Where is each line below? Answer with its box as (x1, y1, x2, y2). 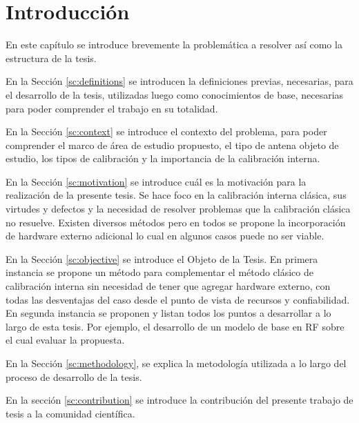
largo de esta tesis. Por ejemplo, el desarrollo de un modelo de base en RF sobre (6, 319, 345, 333)
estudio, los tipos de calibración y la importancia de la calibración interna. (6, 151, 320, 166)
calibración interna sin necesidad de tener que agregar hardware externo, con (6, 279, 331, 293)
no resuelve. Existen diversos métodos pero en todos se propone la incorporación (6, 215, 346, 229)
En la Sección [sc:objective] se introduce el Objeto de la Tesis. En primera (6, 251, 318, 266)
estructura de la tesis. (6, 50, 97, 65)
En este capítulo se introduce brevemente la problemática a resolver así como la (6, 37, 342, 52)
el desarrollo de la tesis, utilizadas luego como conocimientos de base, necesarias (6, 87, 344, 101)
